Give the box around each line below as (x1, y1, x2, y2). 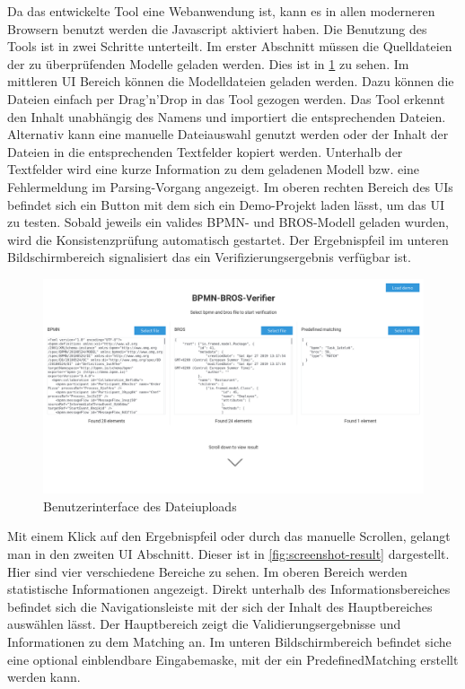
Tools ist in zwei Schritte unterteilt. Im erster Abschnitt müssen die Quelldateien (7, 37, 452, 56)
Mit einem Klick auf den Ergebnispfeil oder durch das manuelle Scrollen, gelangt (7, 527, 451, 545)
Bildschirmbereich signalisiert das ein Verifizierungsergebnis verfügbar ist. (7, 248, 411, 266)
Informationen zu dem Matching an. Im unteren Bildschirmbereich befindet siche (7, 632, 452, 650)
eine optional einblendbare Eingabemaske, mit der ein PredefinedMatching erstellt (7, 650, 459, 668)
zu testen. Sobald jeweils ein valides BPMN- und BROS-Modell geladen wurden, (7, 213, 449, 231)
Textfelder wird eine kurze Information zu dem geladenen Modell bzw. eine (7, 160, 420, 179)
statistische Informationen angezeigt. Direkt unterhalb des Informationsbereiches (7, 580, 451, 598)
